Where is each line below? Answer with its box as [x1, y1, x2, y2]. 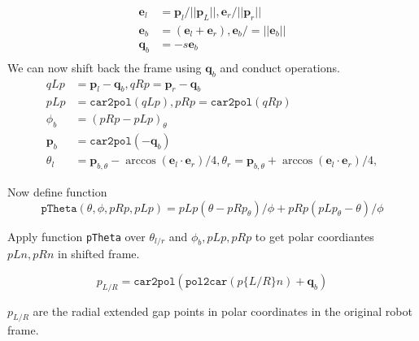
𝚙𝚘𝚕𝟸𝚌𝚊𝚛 [185, 275, 228, 287]
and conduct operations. [220, 58, 340, 76]
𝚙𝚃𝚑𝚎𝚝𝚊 [41, 202, 77, 214]
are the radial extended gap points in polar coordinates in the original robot [33, 302, 412, 319]
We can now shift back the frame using [7, 58, 202, 76]
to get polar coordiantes [255, 227, 374, 244]
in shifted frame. [57, 245, 140, 262]
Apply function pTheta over [7, 227, 146, 244]
